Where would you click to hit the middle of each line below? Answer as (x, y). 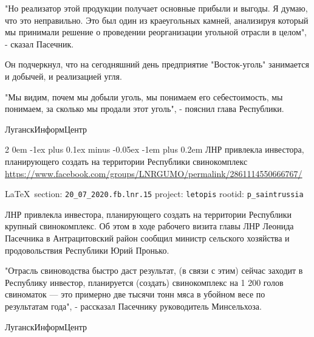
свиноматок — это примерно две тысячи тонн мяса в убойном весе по (135, 294)
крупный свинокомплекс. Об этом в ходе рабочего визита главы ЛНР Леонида (149, 226)
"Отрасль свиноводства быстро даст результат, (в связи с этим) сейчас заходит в (154, 270)
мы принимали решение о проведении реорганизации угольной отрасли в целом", (156, 32)
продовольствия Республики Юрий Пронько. (87, 250)
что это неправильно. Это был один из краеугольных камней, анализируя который (157, 20)
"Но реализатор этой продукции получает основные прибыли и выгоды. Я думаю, (156, 8)
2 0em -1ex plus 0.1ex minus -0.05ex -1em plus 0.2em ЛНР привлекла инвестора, (155, 149)
